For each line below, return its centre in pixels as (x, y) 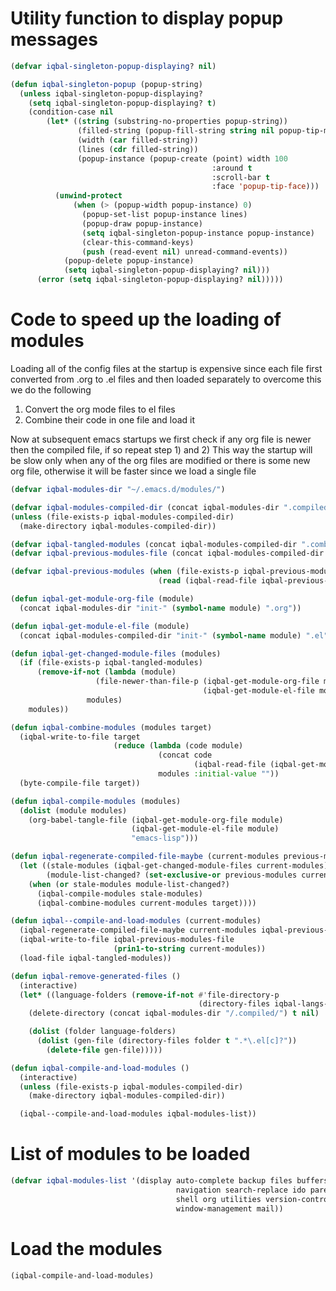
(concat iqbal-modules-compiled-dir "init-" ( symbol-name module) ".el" (174, 635)
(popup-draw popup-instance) (142, 223)
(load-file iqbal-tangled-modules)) (95, 958)
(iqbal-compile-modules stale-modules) (119, 893)
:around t (232, 168)
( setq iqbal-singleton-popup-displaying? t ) (122, 103)
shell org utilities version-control (254, 1199)
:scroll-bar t (241, 177)
